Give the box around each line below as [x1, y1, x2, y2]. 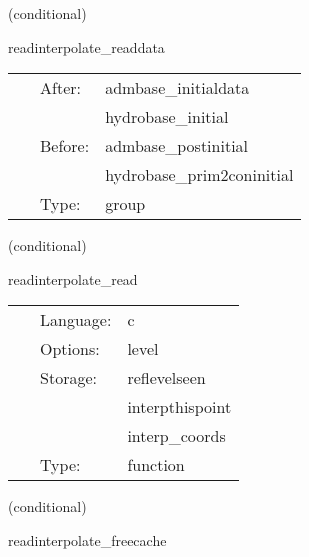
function [127, 453, 185, 477]
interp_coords [127, 424, 226, 448]
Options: [40, 337, 100, 361]
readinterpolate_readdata [8, 36, 165, 57]
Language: [40, 308, 112, 332]
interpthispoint [127, 395, 232, 419]
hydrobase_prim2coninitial [105, 163, 294, 187]
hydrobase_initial [105, 105, 229, 129]
